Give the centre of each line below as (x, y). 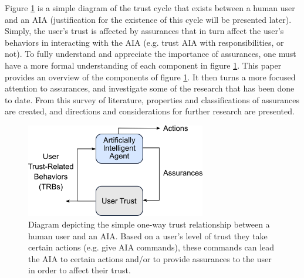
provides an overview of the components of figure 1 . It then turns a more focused (150, 77)
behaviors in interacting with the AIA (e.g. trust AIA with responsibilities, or (144, 42)
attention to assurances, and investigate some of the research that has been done (150, 88)
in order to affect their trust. (80, 270)
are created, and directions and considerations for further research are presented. (150, 111)
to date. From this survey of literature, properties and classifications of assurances (152, 99)
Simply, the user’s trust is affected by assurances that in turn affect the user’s (144, 31)
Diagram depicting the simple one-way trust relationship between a (149, 224)
